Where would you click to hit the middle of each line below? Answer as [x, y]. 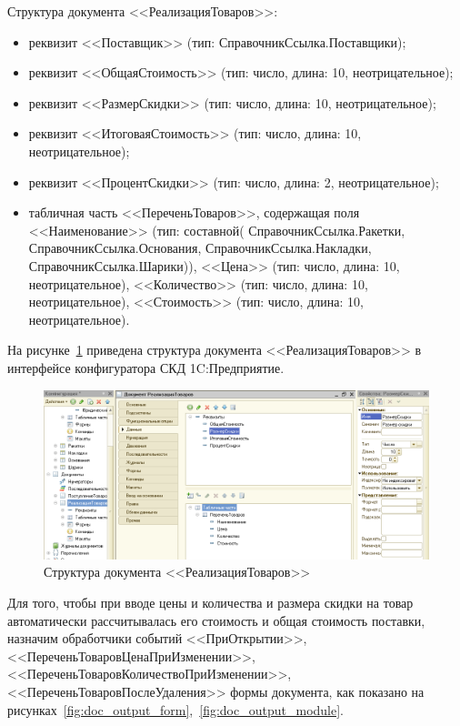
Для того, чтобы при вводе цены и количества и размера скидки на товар [210, 603]
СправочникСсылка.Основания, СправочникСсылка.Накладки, [200, 248]
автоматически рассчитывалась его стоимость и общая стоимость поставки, [216, 620]
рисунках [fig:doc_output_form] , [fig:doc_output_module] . [175, 709]
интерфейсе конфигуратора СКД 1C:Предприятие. [146, 367]
